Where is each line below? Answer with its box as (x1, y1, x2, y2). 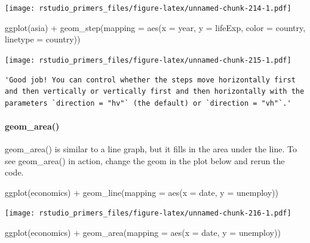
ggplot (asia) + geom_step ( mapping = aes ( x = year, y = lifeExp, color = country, (5, 21, 306, 33)
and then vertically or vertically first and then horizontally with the (5, 87, 305, 96)
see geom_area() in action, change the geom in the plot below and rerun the (5, 154, 285, 167)
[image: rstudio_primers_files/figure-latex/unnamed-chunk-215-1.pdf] (5, 56, 291, 64)
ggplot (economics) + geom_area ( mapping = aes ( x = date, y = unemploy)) (5, 226, 281, 239)
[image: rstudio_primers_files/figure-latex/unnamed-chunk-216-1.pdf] (5, 209, 291, 218)
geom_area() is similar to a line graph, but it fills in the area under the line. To (5, 143, 297, 155)
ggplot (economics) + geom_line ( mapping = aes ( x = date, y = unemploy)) (5, 186, 278, 198)
